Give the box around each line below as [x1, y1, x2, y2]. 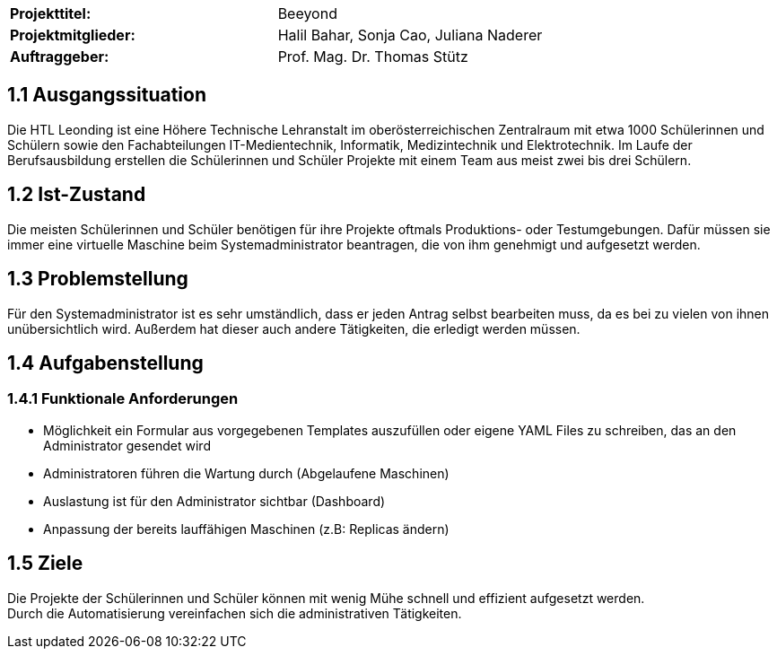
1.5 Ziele [7, 552, 83, 575]
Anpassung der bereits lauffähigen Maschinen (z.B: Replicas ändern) [43, 520, 450, 537]
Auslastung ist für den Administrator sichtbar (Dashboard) [43, 493, 386, 509]
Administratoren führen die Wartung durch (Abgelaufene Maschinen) [43, 465, 450, 481]
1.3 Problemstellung [7, 267, 188, 291]
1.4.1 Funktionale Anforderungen [7, 389, 239, 408]
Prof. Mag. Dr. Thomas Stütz [277, 48, 468, 66]
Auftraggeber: [10, 48, 109, 66]
